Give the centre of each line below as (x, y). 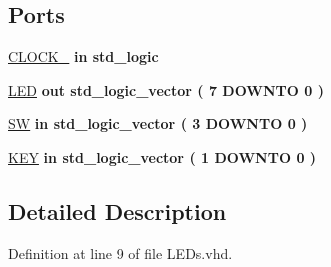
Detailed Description (117, 210)
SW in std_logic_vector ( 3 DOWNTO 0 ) (158, 123)
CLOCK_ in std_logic (83, 56)
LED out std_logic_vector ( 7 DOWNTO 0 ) (166, 89)
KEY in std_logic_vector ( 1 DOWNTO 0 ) (162, 156)
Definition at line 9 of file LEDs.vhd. (120, 252)
